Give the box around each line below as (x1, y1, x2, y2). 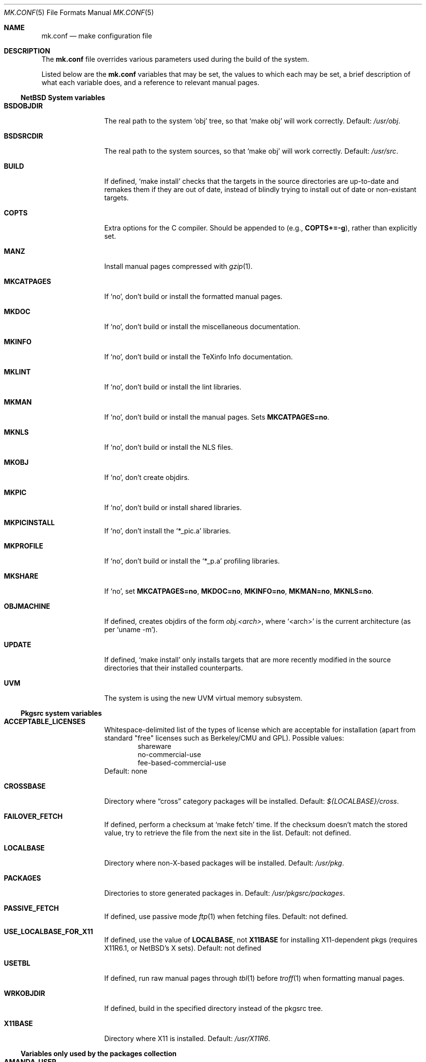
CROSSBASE (4, 782, 46, 790)
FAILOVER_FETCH (4, 812, 63, 820)
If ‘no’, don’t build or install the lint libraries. (104, 383, 242, 391)
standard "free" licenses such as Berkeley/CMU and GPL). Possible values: (104, 734, 344, 742)
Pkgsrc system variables (20, 709, 102, 717)
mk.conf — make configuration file (41, 32, 152, 40)
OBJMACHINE (4, 602, 51, 610)
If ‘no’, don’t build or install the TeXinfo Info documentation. (104, 353, 293, 361)
